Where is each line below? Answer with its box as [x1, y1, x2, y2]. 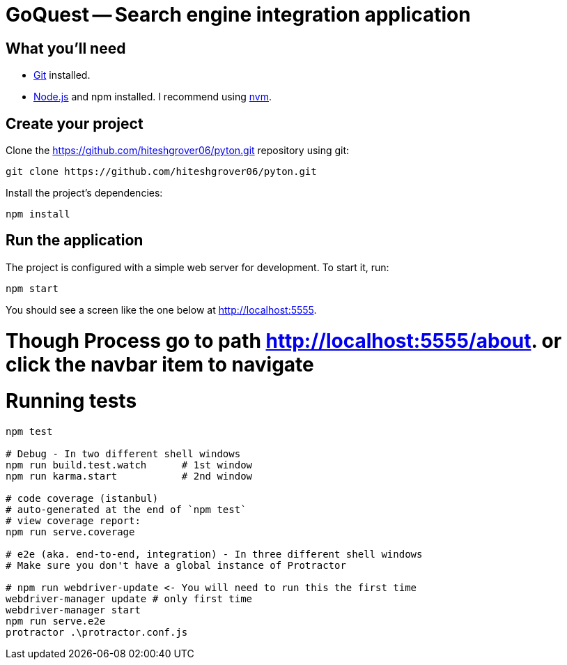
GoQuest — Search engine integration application [6, 3, 471, 26]
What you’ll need [6, 39, 126, 57]
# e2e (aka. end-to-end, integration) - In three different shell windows [6, 549, 423, 560]
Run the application [6, 231, 143, 250]
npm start [6, 282, 59, 294]
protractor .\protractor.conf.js [6, 627, 188, 639]
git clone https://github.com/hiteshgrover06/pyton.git [6, 166, 317, 178]
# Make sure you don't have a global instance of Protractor [6, 560, 346, 572]
